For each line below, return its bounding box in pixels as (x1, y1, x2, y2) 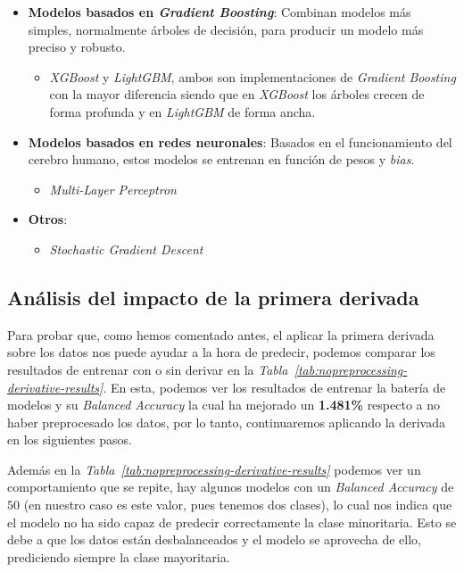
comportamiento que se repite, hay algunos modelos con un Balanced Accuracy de (7, 477, 454, 496)
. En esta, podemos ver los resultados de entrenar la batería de (103, 377, 446, 396)
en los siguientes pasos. (7, 430, 132, 449)
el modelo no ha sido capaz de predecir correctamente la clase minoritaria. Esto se (7, 512, 457, 531)
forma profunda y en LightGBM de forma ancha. (49, 102, 316, 120)
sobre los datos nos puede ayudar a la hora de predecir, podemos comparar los (7, 343, 435, 361)
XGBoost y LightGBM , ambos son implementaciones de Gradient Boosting (49, 67, 456, 86)
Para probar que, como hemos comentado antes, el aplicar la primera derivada (7, 325, 435, 344)
